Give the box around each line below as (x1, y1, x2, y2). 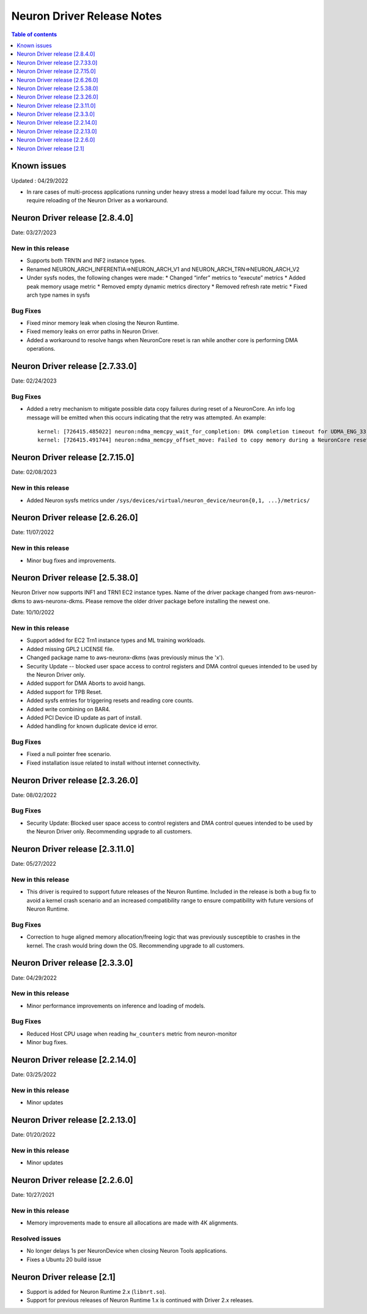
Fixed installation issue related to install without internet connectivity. (26, 759, 201, 766)
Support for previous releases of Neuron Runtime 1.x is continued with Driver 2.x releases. (26, 1297, 254, 1304)
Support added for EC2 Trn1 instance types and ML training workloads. (26, 636, 206, 644)
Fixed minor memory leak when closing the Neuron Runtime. (26, 319, 179, 327)
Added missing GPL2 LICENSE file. (26, 645, 114, 652)
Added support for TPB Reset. (26, 688, 103, 695)
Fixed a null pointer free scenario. (26, 751, 111, 758)
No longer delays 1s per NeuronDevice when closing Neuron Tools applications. (26, 1247, 228, 1255)
